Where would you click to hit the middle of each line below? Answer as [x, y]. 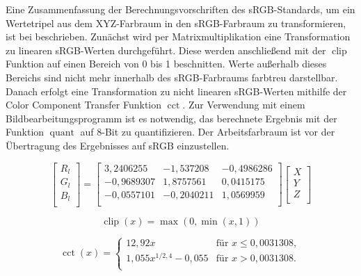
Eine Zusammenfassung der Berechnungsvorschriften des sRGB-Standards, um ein [180, 9]
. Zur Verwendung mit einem [244, 105]
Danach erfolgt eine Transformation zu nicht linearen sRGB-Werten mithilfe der [176, 91]
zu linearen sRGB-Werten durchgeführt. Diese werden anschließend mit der [166, 50]
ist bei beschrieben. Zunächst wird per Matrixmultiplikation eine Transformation [178, 36]
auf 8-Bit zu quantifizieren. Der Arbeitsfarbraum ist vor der [208, 132]
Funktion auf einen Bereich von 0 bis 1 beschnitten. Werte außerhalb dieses [166, 64]
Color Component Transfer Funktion [84, 105]
